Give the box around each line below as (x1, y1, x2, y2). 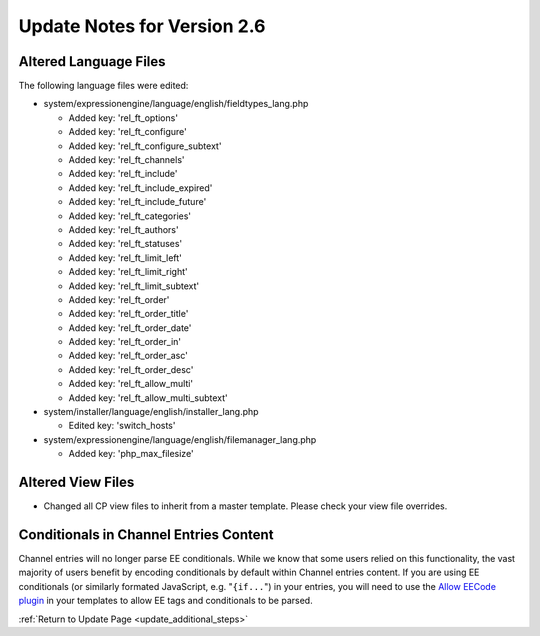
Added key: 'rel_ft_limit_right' (68, 266, 189, 278)
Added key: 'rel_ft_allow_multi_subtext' (68, 391, 229, 404)
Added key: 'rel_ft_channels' (68, 154, 185, 166)
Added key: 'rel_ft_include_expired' (68, 181, 213, 194)
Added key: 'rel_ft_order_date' (68, 321, 192, 334)
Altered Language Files (18, 53, 166, 70)
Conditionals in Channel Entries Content (18, 526, 274, 543)
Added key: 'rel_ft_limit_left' (68, 251, 182, 264)
